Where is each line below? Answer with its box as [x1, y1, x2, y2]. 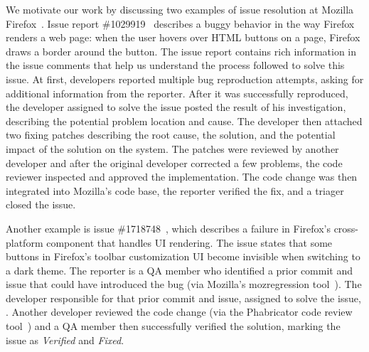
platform [6, 235, 43, 250]
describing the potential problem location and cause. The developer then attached [6, 113, 363, 128]
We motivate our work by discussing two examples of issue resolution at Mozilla [6, 2, 354, 16]
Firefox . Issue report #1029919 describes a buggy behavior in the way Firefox [6, 16, 355, 31]
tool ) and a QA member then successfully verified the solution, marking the [6, 319, 341, 334]
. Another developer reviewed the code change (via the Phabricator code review [6, 304, 353, 319]
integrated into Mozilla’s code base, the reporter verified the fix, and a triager [6, 183, 344, 198]
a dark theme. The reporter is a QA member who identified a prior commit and [6, 262, 353, 277]
